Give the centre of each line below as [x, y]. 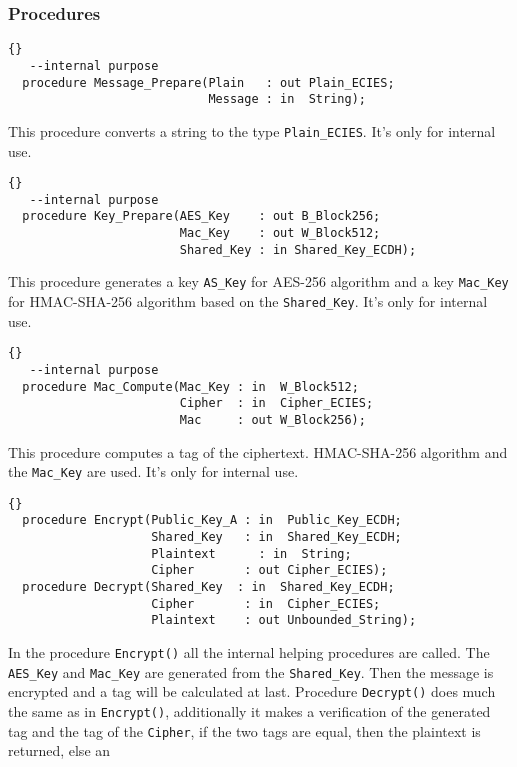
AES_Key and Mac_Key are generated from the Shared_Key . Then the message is [251, 671]
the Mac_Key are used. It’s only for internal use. [153, 471]
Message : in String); [287, 99]
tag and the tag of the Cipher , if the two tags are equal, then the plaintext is [244, 730]
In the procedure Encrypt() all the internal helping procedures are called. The [249, 652]
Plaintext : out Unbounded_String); [284, 620]
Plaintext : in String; [251, 553]
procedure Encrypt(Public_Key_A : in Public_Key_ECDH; [212, 520]
